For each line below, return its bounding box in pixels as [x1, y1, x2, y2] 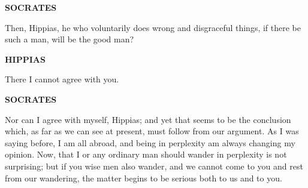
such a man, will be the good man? [5, 33, 134, 45]
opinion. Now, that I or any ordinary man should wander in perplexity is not [5, 148, 287, 161]
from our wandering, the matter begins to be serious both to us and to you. [5, 171, 282, 184]
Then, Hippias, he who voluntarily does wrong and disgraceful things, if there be [5, 21, 301, 33]
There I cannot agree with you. [5, 73, 119, 85]
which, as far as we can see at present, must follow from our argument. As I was [5, 125, 299, 137]
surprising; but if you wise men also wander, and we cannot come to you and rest [5, 159, 303, 172]
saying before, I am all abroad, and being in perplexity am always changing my [5, 136, 295, 149]
